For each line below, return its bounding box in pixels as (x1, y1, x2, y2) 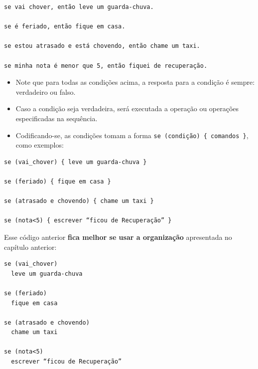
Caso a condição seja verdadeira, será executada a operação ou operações (15, 103, 239, 114)
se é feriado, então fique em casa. (4, 23, 126, 30)
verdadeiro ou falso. (15, 86, 76, 97)
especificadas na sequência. (15, 113, 98, 123)
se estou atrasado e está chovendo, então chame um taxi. (4, 42, 200, 50)
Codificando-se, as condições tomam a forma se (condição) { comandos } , (15, 130, 249, 140)
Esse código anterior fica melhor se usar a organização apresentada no (4, 231, 232, 242)
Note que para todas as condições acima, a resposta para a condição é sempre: (15, 77, 255, 87)
